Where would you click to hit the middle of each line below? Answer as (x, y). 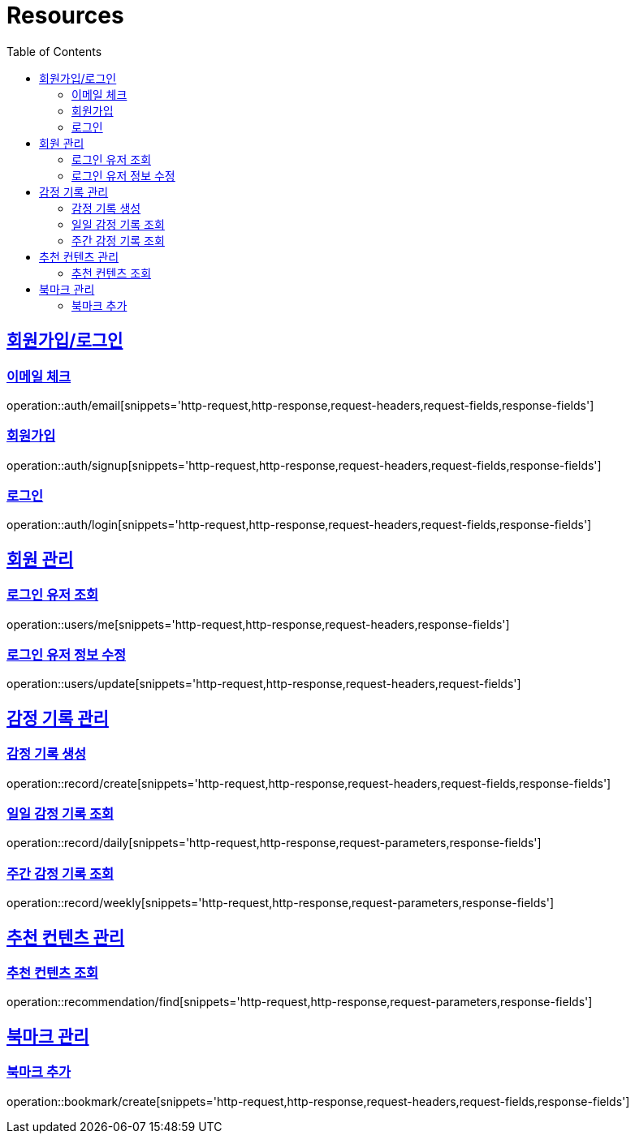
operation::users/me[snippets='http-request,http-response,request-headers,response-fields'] (258, 624)
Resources (65, 15)
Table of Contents (54, 51)
